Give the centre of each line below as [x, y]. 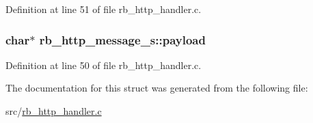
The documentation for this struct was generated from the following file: [157, 88]
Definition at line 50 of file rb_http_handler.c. [104, 65]
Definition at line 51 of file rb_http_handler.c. [104, 9]
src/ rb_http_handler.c [54, 111]
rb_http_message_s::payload [122, 39]
